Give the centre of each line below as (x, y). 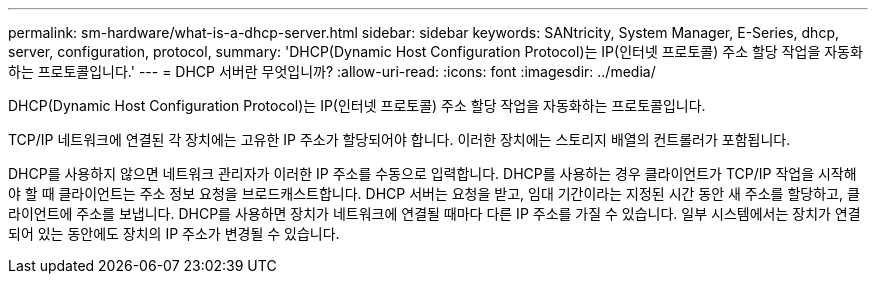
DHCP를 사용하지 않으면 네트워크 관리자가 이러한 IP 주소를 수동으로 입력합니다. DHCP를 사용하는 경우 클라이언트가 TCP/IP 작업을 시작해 (432, 173)
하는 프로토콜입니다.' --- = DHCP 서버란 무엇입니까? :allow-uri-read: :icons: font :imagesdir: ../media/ (332, 71)
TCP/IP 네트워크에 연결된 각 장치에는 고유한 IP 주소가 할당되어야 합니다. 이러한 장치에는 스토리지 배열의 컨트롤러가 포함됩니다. (399, 139)
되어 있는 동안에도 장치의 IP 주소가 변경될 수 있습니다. (174, 233)
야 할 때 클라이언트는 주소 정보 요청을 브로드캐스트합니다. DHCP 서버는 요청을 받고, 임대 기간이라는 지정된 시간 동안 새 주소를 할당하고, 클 (434, 193)
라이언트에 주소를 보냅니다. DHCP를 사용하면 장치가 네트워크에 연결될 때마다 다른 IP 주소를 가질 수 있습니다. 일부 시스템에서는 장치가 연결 (434, 213)
